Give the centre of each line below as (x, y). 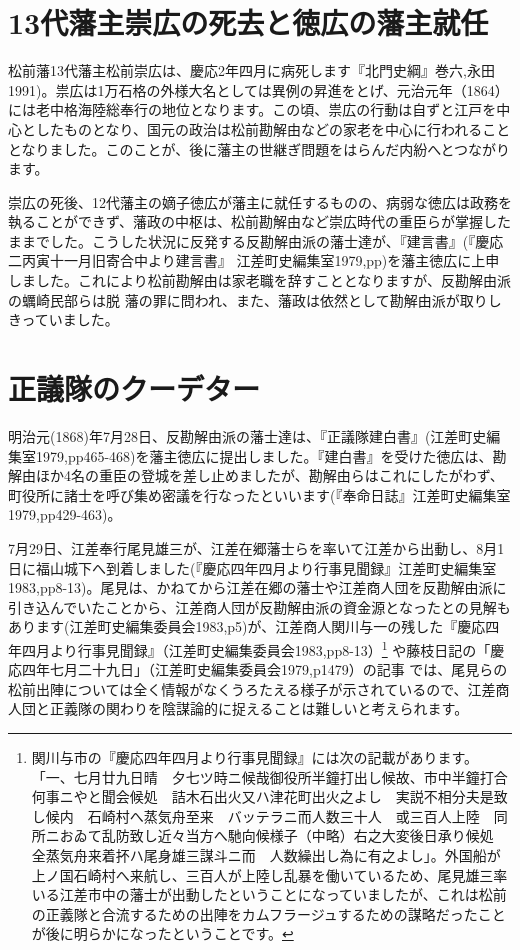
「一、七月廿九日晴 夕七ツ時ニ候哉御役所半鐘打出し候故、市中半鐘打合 (269, 776)
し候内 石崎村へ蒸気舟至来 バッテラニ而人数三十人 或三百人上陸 (255, 815)
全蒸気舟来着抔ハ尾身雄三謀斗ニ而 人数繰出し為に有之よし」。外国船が (266, 854)
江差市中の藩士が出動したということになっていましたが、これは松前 (283, 894)
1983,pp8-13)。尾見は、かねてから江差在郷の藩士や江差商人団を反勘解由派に (257, 587)
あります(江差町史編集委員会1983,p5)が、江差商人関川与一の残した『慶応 (247, 626)
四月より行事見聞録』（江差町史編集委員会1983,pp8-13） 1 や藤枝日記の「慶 (263, 648)
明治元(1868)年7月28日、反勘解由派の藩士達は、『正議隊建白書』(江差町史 (247, 435)
